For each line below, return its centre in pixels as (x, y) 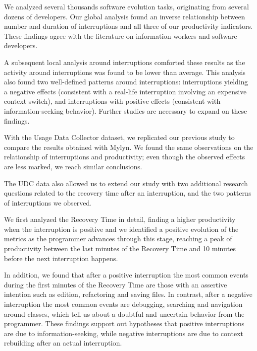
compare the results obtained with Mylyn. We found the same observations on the (129, 147)
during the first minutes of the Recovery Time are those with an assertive (116, 284)
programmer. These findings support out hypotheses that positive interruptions (124, 323)
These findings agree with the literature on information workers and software (121, 35)
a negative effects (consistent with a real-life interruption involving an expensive (125, 91)
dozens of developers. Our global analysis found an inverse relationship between (125, 16)
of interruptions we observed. (48, 202)
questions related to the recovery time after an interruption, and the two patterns (128, 193)
